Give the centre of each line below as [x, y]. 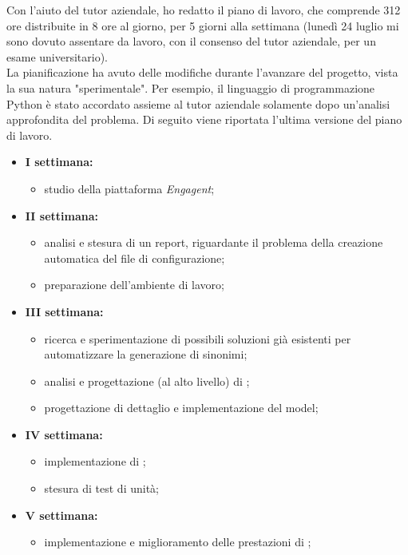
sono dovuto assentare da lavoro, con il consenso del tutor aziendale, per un [191, 41]
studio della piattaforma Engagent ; [129, 188]
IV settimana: [64, 434]
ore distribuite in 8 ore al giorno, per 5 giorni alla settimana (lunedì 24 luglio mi [203, 25]
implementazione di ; [95, 461]
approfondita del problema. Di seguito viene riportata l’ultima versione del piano [204, 119]
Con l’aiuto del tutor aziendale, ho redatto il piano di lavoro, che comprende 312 [204, 10]
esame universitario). [57, 56]
